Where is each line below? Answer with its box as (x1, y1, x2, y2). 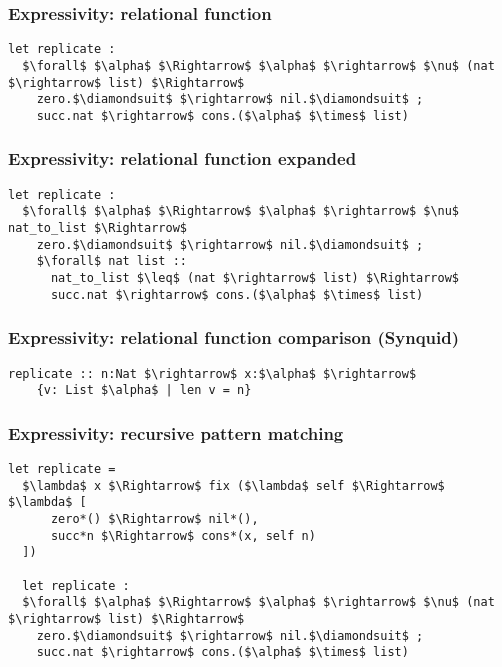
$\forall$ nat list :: (36, 254, 187, 269)
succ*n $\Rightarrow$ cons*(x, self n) (50, 528, 316, 543)
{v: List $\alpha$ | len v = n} (36, 383, 252, 398)
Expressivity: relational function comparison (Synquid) (8, 325, 460, 350)
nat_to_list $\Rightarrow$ (8, 221, 187, 236)
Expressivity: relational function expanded (8, 146, 357, 171)
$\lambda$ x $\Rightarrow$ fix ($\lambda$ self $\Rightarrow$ (22, 478, 445, 493)
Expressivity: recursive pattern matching (8, 420, 344, 445)
